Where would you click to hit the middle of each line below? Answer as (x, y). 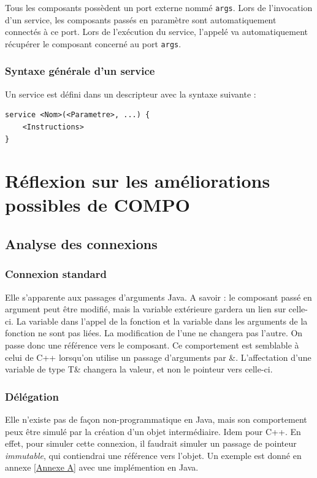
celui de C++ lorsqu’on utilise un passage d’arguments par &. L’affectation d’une (158, 357)
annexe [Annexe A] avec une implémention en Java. (102, 467)
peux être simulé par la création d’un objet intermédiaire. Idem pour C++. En (153, 431)
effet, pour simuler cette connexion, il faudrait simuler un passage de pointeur (151, 443)
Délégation (32, 396)
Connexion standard (56, 274)
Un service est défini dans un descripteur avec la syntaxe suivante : (131, 94)
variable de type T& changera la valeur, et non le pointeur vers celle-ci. (139, 369)
